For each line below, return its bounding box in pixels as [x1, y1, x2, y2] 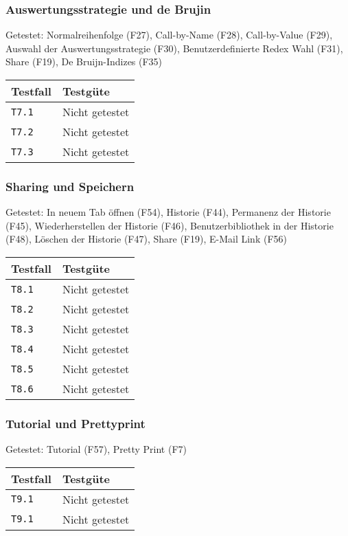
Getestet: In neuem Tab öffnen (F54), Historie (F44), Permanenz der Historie [5, 205, 331, 219]
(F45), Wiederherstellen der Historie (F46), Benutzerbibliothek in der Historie [5, 218, 334, 232]
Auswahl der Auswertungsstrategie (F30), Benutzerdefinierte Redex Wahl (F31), [5, 41, 343, 55]
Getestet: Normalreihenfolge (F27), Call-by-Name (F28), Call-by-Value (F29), [5, 27, 333, 42]
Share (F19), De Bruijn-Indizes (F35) [5, 54, 163, 69]
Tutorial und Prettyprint [5, 414, 146, 432]
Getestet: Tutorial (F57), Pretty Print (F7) [5, 442, 187, 456]
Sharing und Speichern [5, 177, 135, 194]
